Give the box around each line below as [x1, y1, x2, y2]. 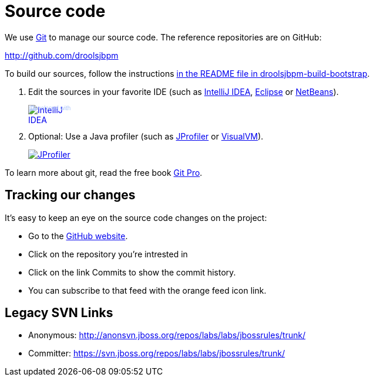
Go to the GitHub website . [28, 230, 128, 241]
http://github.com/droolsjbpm [5, 50, 119, 60]
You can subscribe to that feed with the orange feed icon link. [28, 285, 267, 295]
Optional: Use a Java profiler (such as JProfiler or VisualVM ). [28, 131, 264, 141]
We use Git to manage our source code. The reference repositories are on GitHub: [5, 32, 322, 42]
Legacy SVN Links [5, 305, 113, 321]
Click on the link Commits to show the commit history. [28, 267, 236, 277]
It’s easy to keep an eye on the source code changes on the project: [5, 212, 267, 223]
